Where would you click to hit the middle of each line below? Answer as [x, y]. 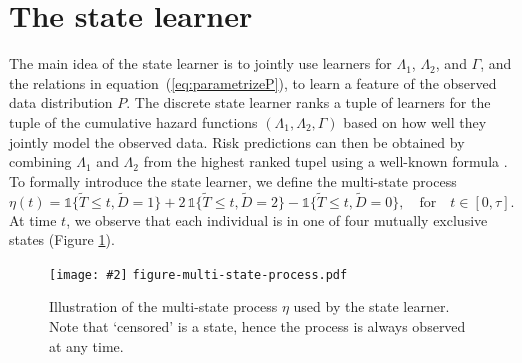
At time [33, 219]
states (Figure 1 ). [62, 239]
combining [40, 161]
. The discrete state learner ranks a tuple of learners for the [308, 102]
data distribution [61, 102]
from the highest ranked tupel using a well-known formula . [325, 161]
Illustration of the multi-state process [163, 306]
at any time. [86, 345]
